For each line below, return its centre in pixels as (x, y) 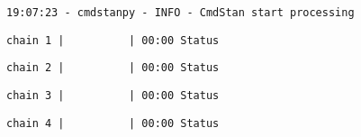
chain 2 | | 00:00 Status (113, 68)
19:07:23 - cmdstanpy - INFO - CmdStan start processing (180, 13)
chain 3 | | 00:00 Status (113, 95)
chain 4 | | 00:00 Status (113, 123)
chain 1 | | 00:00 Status (113, 40)
